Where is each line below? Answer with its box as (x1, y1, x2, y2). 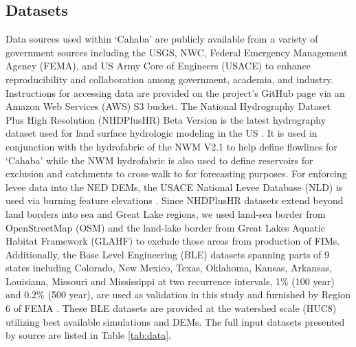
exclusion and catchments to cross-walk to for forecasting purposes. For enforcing (5, 166, 347, 181)
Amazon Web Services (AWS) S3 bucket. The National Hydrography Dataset (5, 99, 331, 113)
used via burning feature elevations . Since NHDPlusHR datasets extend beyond (5, 193, 344, 208)
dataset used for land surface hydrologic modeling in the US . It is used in (5, 126, 318, 140)
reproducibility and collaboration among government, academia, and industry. (5, 71, 334, 86)
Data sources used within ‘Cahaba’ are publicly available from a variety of (5, 32, 318, 46)
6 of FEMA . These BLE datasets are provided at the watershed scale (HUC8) (5, 301, 337, 315)
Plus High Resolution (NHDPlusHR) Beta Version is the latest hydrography (5, 112, 326, 126)
